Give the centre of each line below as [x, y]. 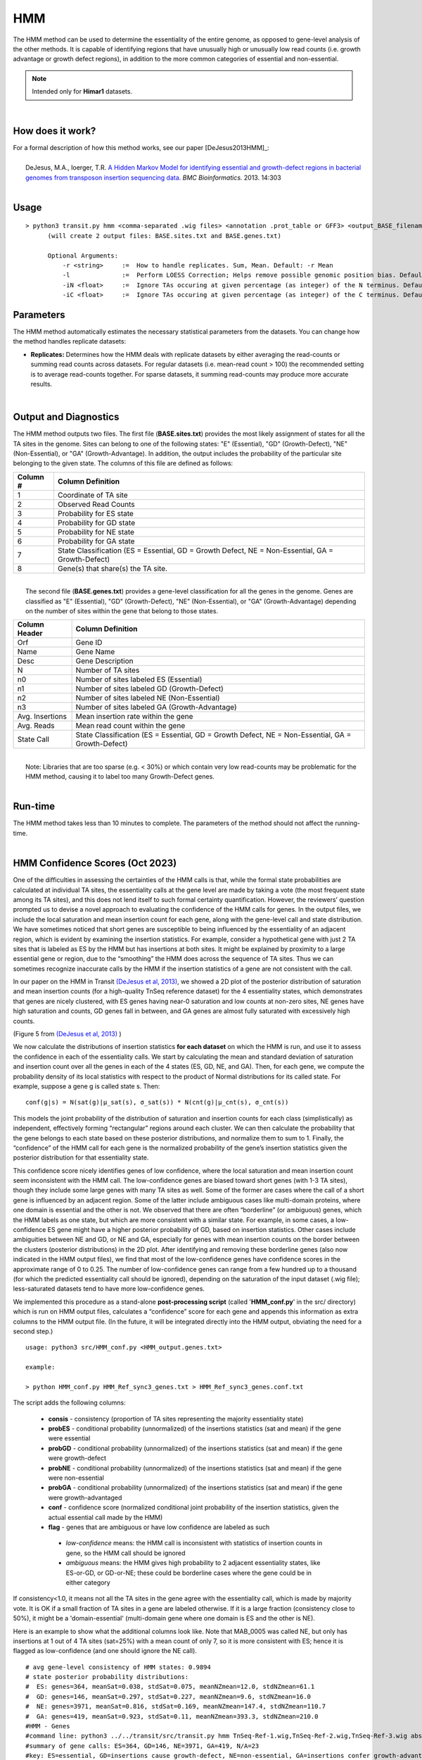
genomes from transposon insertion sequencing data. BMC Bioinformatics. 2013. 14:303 [153, 177]
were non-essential [76, 1478]
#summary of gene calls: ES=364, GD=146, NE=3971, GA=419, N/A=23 [142, 1746]
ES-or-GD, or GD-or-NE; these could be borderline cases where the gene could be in [189, 1573]
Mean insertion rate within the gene [134, 717]
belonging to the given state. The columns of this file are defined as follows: [123, 463]
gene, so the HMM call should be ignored [126, 1553]
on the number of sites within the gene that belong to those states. [122, 611]
